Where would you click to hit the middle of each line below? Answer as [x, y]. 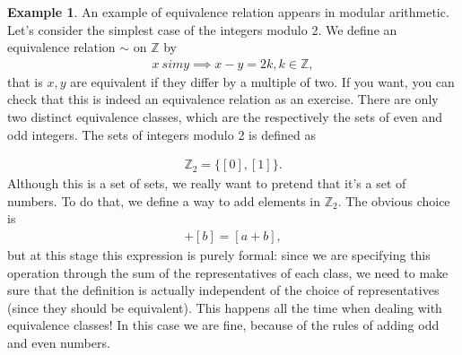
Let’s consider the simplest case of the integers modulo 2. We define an [202, 29]
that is [25, 81]
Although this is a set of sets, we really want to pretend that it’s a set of [207, 183]
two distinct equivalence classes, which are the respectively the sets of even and [225, 117]
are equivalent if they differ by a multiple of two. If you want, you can [262, 81]
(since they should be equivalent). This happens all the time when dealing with [225, 307]
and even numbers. [59, 342]
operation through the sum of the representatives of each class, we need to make [228, 272]
